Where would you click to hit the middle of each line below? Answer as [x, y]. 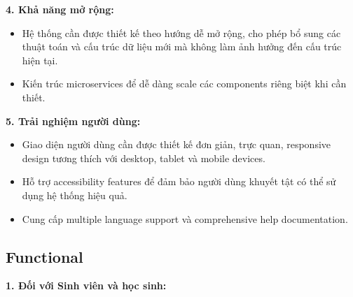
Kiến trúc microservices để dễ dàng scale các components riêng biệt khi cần [184, 84]
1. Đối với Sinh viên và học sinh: [86, 285]
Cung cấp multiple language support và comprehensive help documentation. [185, 218]
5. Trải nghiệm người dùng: [73, 121]
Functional [44, 256]
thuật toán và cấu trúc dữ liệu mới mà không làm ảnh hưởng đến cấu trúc [182, 46]
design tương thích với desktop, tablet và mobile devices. [144, 158]
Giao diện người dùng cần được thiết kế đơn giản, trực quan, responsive [176, 144]
